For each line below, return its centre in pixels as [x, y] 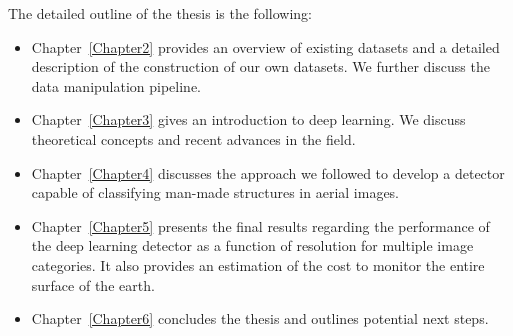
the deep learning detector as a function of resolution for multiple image [252, 245]
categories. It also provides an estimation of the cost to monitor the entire [258, 264]
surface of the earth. [93, 284]
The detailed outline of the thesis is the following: [160, 13]
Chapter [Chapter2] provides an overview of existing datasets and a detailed [265, 46]
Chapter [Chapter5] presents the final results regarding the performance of [260, 225]
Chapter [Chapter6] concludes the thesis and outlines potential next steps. [260, 318]
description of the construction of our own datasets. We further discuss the [260, 66]
